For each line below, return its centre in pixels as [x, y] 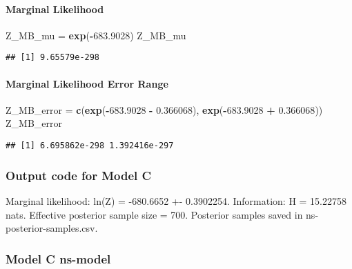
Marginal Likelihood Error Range [87, 83]
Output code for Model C [79, 175]
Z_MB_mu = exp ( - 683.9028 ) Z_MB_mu [96, 35]
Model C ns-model [58, 258]
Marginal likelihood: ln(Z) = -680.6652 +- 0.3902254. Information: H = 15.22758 [176, 200]
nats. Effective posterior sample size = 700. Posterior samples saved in [154, 214]
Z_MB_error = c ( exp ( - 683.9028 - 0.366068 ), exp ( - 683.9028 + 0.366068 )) [164, 109]
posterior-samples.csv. [52, 228]
